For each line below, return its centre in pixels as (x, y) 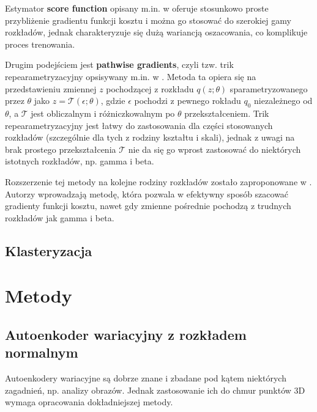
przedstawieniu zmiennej (51, 88)
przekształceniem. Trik (227, 113)
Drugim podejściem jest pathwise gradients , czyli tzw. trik (119, 64)
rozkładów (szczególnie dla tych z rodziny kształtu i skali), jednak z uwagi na (150, 137)
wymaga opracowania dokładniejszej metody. (89, 402)
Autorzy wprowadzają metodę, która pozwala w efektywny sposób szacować (147, 193)
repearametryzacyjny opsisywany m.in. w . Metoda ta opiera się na (131, 76)
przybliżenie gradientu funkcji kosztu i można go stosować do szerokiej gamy (148, 20)
